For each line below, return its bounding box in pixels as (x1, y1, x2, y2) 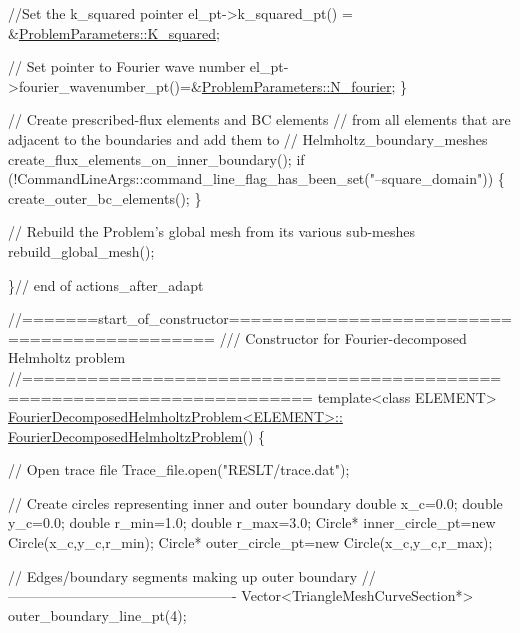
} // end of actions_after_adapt (8, 274, 204, 295)
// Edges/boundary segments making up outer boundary (8, 565, 358, 586)
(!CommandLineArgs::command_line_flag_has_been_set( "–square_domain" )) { (8, 168, 505, 189)
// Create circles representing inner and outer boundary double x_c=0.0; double (8, 492, 503, 513)
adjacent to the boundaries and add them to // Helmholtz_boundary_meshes (8, 128, 488, 149)
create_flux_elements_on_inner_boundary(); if (8, 148, 305, 169)
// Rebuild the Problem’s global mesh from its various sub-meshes (8, 221, 416, 242)
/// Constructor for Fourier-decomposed (219, 327, 467, 348)
